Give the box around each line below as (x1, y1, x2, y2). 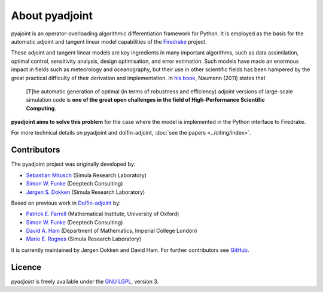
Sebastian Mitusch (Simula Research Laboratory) (26, 171, 147, 179)
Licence (11, 262, 42, 272)
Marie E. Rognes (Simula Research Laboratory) (26, 235, 142, 242)
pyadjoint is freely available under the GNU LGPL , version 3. (11, 278, 159, 285)
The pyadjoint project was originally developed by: (11, 160, 136, 168)
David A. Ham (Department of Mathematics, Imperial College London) (26, 227, 197, 235)
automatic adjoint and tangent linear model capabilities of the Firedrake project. (11, 38, 207, 45)
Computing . (26, 105, 56, 112)
